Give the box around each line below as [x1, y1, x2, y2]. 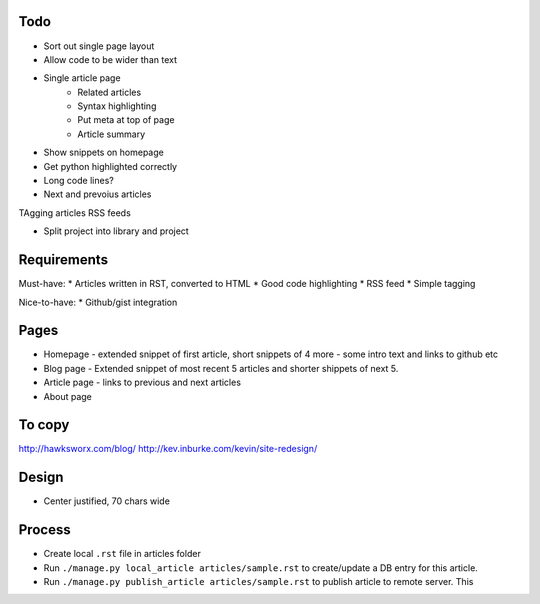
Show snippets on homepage [43, 146, 164, 159]
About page [43, 390, 92, 402]
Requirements [18, 251, 109, 269]
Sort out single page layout [43, 40, 155, 52]
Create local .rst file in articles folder [43, 548, 202, 560]
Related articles [77, 86, 142, 98]
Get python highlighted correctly [43, 160, 178, 172]
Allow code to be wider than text [43, 53, 177, 65]
